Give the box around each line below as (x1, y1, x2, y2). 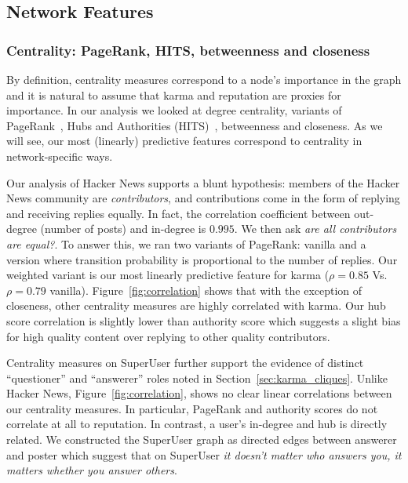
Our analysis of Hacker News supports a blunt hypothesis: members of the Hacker (6, 174, 400, 191)
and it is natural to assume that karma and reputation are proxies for (6, 86, 341, 103)
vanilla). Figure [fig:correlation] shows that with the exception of (49, 281, 362, 298)
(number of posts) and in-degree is (40, 220, 206, 237)
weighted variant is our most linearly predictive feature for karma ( (6, 267, 330, 283)
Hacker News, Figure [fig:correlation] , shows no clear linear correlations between (6, 385, 392, 401)
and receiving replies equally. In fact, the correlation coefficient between (6, 205, 351, 221)
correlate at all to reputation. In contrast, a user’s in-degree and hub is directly (6, 416, 388, 432)
